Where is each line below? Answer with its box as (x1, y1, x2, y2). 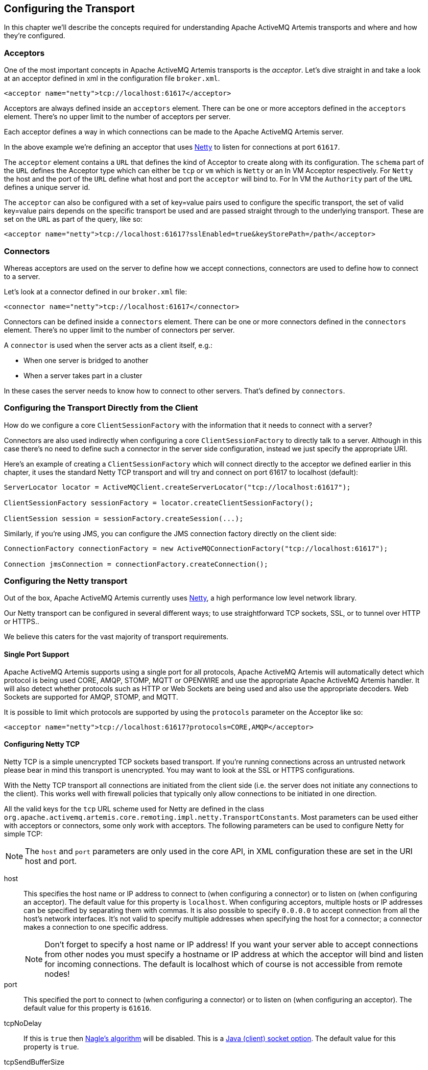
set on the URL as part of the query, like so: (4, 215, 143, 224)
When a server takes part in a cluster (24, 371, 143, 380)
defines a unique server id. (4, 183, 90, 192)
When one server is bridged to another (24, 356, 148, 365)
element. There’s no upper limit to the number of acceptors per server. (4, 112, 231, 121)
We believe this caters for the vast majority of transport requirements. (4, 632, 229, 641)
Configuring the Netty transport (4, 576, 128, 586)
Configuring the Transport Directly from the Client (4, 403, 198, 413)
